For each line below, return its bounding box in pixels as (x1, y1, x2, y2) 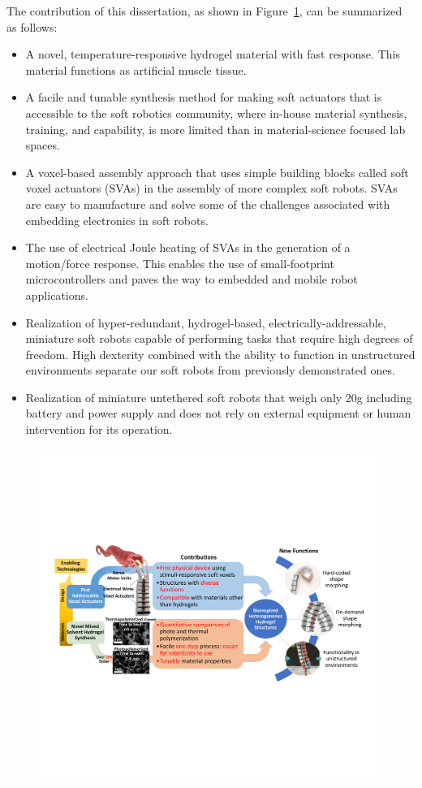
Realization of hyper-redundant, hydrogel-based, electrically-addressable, (25, 314, 386, 331)
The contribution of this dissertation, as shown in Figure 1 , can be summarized (6, 2, 403, 19)
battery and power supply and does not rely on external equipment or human (25, 405, 411, 422)
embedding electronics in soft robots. (25, 211, 209, 228)
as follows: (6, 18, 58, 35)
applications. (25, 286, 88, 303)
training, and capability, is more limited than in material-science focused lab (25, 120, 406, 137)
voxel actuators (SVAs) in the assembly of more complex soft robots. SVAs (25, 180, 398, 197)
